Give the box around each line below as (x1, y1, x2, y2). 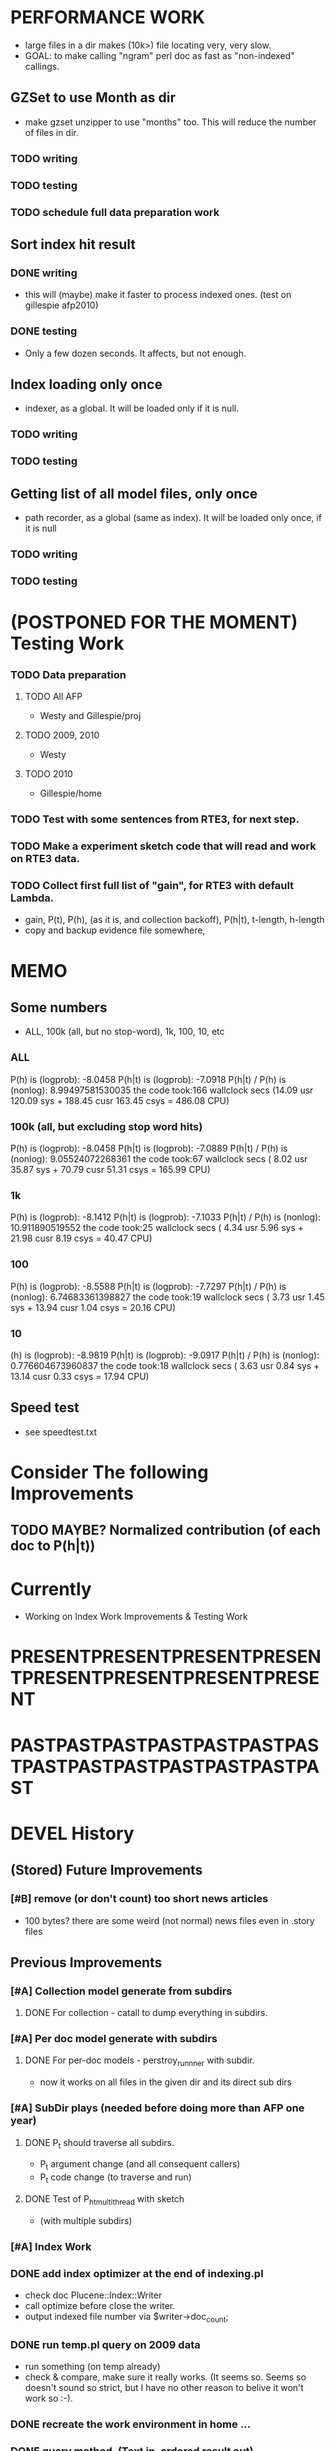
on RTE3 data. (10, 852, 80, 866)
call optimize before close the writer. (24, 2299, 176, 2311)
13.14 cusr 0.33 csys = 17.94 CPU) (10, 1370, 150, 1382)
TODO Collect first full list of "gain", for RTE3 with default (10, 879, 295, 893)
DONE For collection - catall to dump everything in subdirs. (24, 2007, 268, 2019)
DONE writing (10, 266, 78, 280)
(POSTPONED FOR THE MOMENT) (10, 611, 298, 633)
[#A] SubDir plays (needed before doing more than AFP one (10, 2101, 305, 2115)
